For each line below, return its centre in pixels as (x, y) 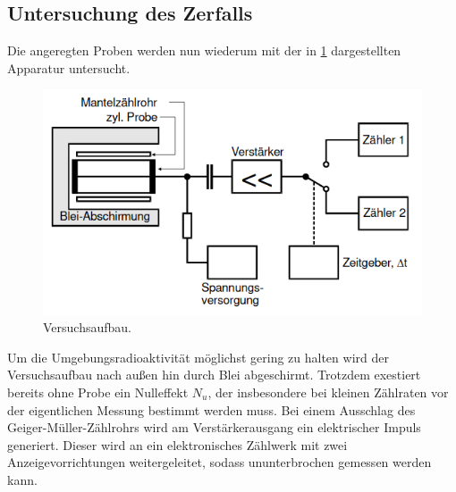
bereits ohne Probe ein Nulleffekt (98, 392)
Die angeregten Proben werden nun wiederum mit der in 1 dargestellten (204, 50)
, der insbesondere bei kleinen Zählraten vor (328, 392)
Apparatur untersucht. (69, 67)
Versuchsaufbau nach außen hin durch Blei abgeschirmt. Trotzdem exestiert (214, 375)
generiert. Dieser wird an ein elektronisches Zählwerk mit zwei (177, 444)
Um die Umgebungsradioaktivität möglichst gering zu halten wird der (198, 357)
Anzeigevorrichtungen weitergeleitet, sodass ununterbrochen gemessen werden (220, 462)
